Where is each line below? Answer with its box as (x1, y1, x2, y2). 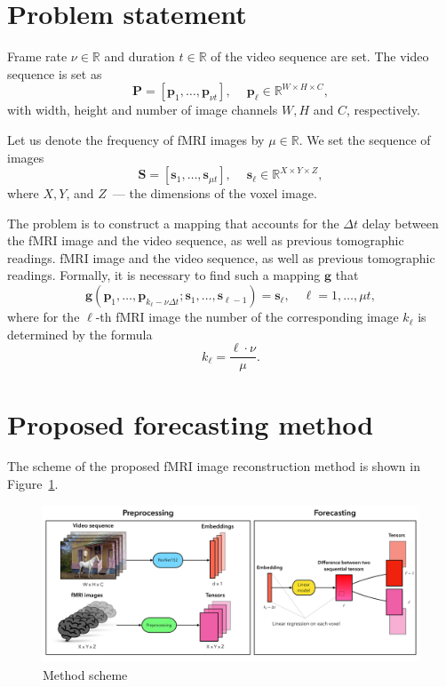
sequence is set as (7, 64, 102, 83)
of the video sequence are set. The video (211, 47, 429, 66)
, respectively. (346, 100, 420, 119)
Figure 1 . (7, 475, 59, 493)
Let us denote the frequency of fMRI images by (7, 130, 265, 148)
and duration (104, 47, 175, 66)
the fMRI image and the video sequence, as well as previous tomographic (7, 231, 404, 250)
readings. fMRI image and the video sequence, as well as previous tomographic (7, 248, 435, 267)
